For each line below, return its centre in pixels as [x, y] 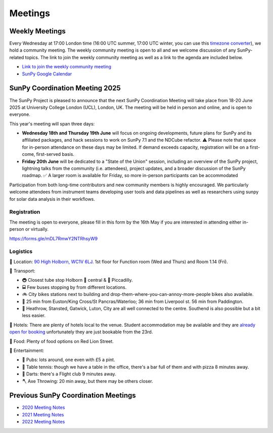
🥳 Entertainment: [27, 350]
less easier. [34, 316]
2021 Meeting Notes [43, 414]
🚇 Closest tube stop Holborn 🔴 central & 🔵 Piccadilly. [78, 280]
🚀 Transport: [22, 271]
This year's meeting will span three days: [52, 123]
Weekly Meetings [37, 31]
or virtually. [37, 229]
